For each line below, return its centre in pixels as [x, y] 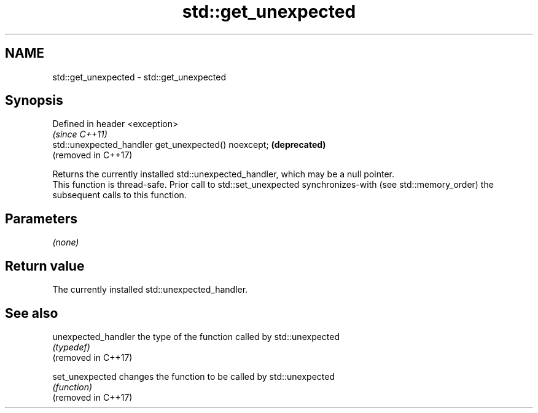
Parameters [41, 218]
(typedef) [71, 347]
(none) [66, 242]
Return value [45, 266]
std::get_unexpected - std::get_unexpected [139, 77]
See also [32, 313]
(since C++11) [80, 134]
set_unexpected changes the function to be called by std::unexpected [193, 376]
